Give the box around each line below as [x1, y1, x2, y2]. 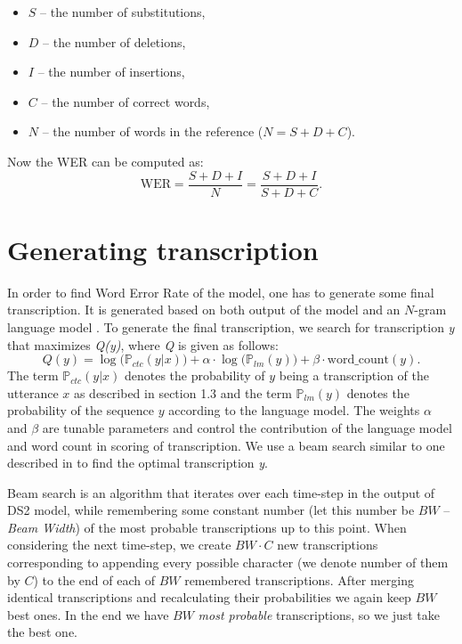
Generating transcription [7, 231, 319, 267]
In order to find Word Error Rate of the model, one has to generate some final [7, 282, 434, 301]
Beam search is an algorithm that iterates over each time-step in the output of [7, 483, 435, 501]
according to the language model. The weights [168, 401, 420, 420]
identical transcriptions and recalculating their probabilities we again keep [7, 588, 411, 607]
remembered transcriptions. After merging [184, 570, 414, 589]
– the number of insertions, [37, 62, 185, 81]
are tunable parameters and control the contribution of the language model [42, 418, 452, 436]
